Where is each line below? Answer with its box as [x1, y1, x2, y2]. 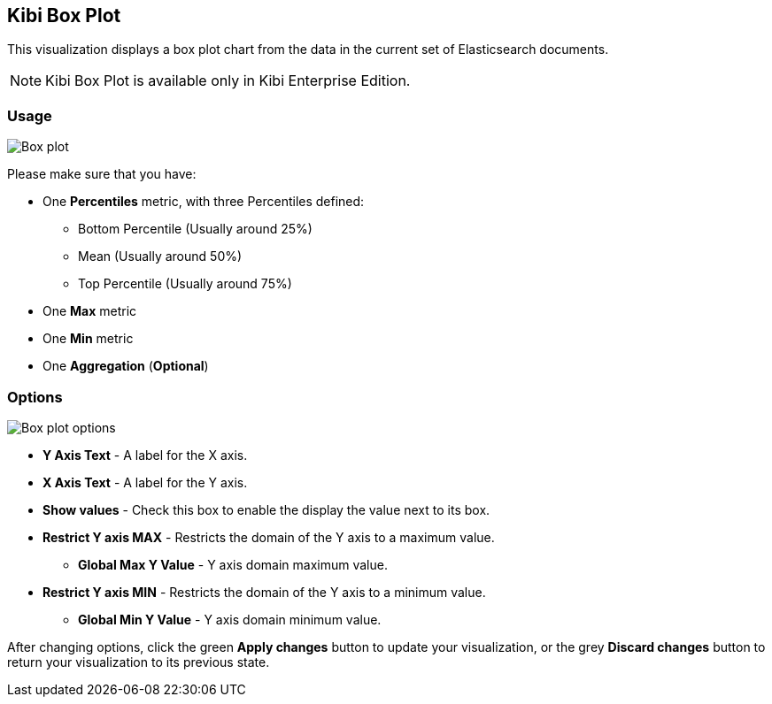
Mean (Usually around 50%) [78, 249, 243, 264]
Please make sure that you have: [7, 166, 197, 182]
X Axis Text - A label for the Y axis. [42, 474, 248, 490]
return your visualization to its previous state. [7, 654, 270, 670]
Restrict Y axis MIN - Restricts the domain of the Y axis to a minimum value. [42, 584, 486, 600]
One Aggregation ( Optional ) [42, 358, 209, 374]
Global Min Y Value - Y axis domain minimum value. [78, 611, 382, 627]
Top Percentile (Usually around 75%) [78, 276, 292, 292]
